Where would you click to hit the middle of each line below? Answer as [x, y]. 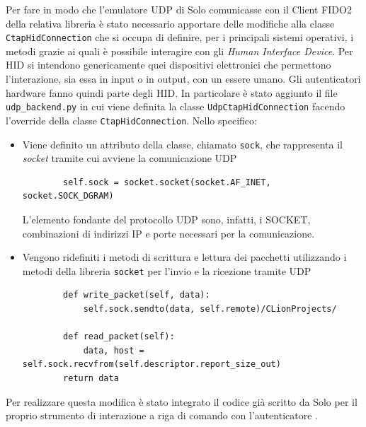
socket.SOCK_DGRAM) [68, 196]
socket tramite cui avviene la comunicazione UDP [130, 158]
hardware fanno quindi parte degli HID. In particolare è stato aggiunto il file [172, 92]
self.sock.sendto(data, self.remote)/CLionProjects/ [210, 309]
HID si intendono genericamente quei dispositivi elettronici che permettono [168, 65]
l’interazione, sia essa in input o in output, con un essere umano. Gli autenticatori [183, 79]
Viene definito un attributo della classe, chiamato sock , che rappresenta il [182, 144]
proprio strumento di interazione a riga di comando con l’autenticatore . [162, 415]
